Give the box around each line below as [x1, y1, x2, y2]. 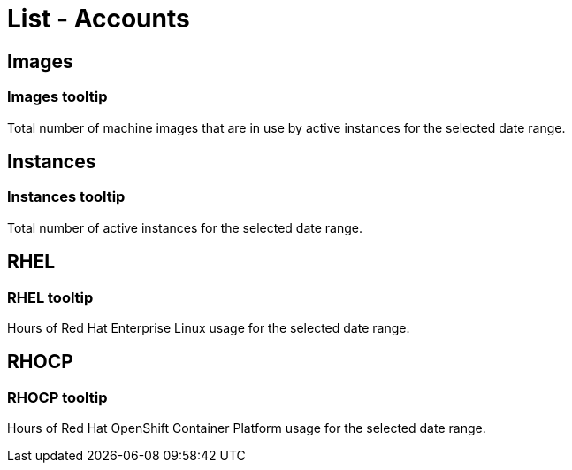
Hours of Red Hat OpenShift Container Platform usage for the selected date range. [7, 420, 486, 436]
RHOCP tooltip [7, 388, 108, 406]
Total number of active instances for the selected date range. [7, 220, 363, 235]
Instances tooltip [7, 188, 126, 206]
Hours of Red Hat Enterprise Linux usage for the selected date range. [7, 320, 410, 335]
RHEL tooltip [7, 288, 94, 306]
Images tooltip [7, 88, 108, 106]
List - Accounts [7, 4, 190, 34]
